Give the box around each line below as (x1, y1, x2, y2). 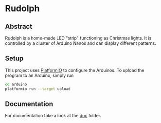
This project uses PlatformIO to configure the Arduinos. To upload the (5, 67, 144, 73)
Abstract (5, 22, 33, 31)
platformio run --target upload (5, 86, 71, 91)
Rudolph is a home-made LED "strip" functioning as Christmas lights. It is (5, 35, 152, 41)
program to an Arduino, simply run (5, 72, 74, 78)
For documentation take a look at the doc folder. (5, 113, 101, 119)
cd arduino (5, 82, 27, 87)
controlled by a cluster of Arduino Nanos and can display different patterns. (5, 40, 157, 46)
